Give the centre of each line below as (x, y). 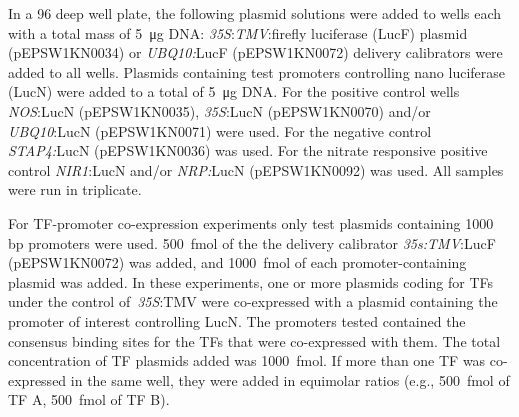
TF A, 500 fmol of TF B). (89, 399)
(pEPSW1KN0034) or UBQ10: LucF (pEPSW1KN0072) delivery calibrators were (255, 52)
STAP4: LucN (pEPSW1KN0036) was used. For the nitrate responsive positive (248, 150)
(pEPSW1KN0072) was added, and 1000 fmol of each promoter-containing (237, 262)
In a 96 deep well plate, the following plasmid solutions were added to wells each (255, 13)
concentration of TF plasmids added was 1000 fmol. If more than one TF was (247, 360)
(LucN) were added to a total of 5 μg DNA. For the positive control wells (234, 91)
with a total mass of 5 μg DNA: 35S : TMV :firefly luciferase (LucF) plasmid (238, 32)
